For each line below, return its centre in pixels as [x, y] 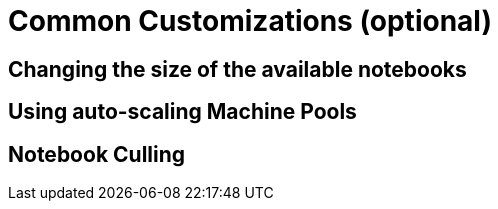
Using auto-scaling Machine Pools [182, 112]
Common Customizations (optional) [250, 21]
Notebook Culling [97, 154]
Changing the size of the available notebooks [237, 69]
